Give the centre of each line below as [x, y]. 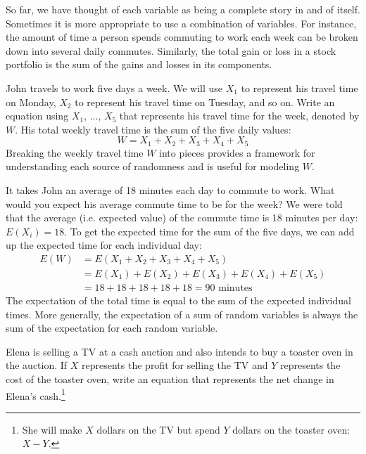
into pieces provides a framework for [237, 152]
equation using [37, 116]
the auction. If [37, 365]
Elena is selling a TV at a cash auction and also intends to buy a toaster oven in [179, 351]
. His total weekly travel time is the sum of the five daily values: [153, 129]
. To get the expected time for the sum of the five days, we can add [209, 231]
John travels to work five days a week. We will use [114, 87]
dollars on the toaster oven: [291, 429]
